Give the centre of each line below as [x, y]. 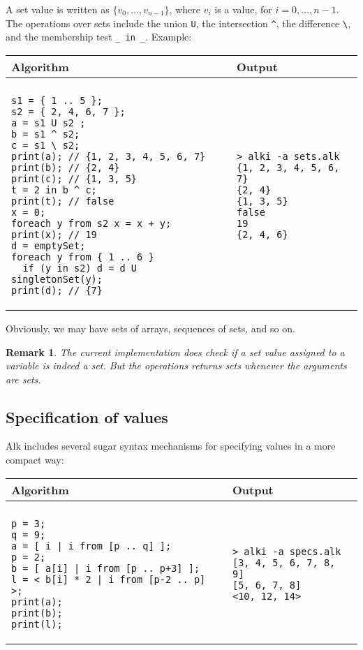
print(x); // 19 [54, 234]
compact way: [35, 460]
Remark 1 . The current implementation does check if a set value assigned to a [175, 352]
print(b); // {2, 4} [66, 167]
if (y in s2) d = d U [80, 268]
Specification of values [87, 416]
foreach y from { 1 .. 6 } [83, 257]
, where [185, 9]
